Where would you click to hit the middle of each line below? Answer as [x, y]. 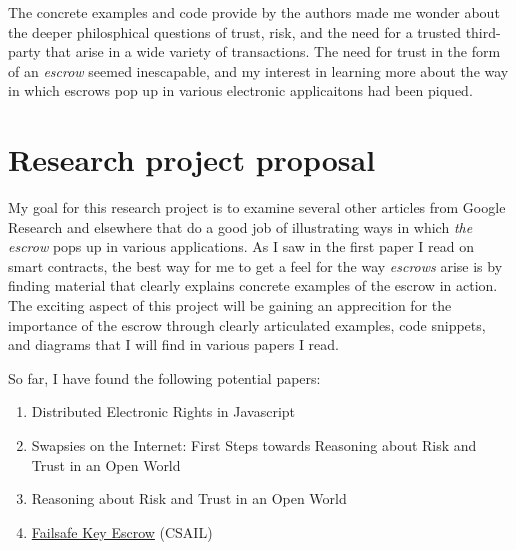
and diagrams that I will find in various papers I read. [173, 344]
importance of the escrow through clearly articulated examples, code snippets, [247, 324]
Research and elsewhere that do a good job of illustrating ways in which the [240, 226]
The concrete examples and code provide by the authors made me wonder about [254, 12]
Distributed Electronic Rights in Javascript [163, 411]
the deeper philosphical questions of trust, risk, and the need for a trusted [234, 31]
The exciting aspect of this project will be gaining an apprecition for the [230, 305]
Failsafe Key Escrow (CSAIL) [122, 531]
